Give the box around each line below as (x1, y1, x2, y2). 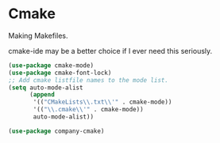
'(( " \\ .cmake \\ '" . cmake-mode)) (33, 106, 145, 114)
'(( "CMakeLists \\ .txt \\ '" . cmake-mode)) (33, 98, 172, 107)
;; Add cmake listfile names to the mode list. (8, 76, 169, 84)
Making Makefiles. (8, 31, 68, 40)
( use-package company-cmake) (8, 127, 105, 135)
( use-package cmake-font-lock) (8, 69, 112, 77)
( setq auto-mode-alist (8, 84, 83, 92)
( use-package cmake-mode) (8, 61, 94, 70)
